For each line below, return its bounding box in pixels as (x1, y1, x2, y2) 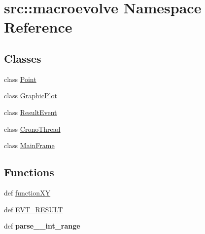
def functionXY (4, 187, 51, 197)
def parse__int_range (4, 221, 80, 231)
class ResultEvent (4, 107, 57, 117)
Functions (4, 164, 54, 180)
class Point (4, 74, 36, 84)
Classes (4, 50, 41, 66)
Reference (4, 17, 72, 37)
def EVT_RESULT (4, 204, 63, 214)
